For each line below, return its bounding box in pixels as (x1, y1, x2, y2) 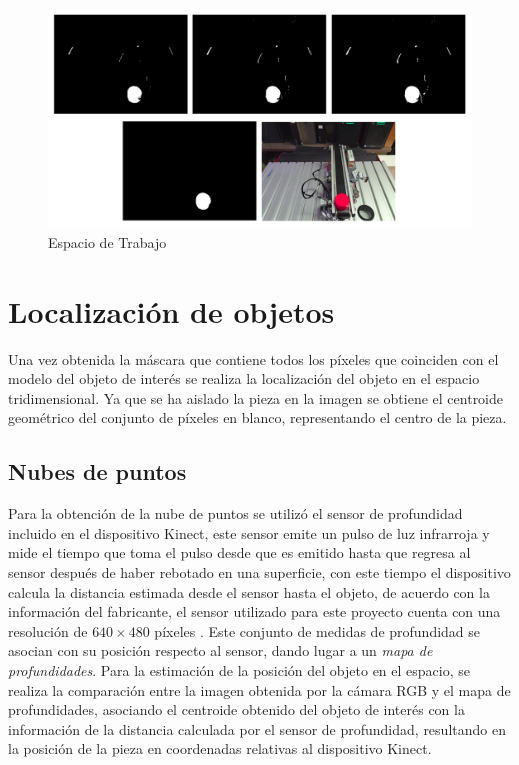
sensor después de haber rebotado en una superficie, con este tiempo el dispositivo (8, 561, 511, 582)
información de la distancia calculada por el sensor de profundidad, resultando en (8, 718, 506, 739)
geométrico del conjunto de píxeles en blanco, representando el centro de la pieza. (8, 407, 507, 428)
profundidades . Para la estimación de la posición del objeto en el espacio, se (8, 659, 470, 680)
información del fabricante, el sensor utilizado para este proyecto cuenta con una (8, 601, 501, 622)
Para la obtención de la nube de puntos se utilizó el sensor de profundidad (8, 503, 463, 524)
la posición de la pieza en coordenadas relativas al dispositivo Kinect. (8, 738, 432, 759)
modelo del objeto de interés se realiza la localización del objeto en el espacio (8, 368, 480, 389)
